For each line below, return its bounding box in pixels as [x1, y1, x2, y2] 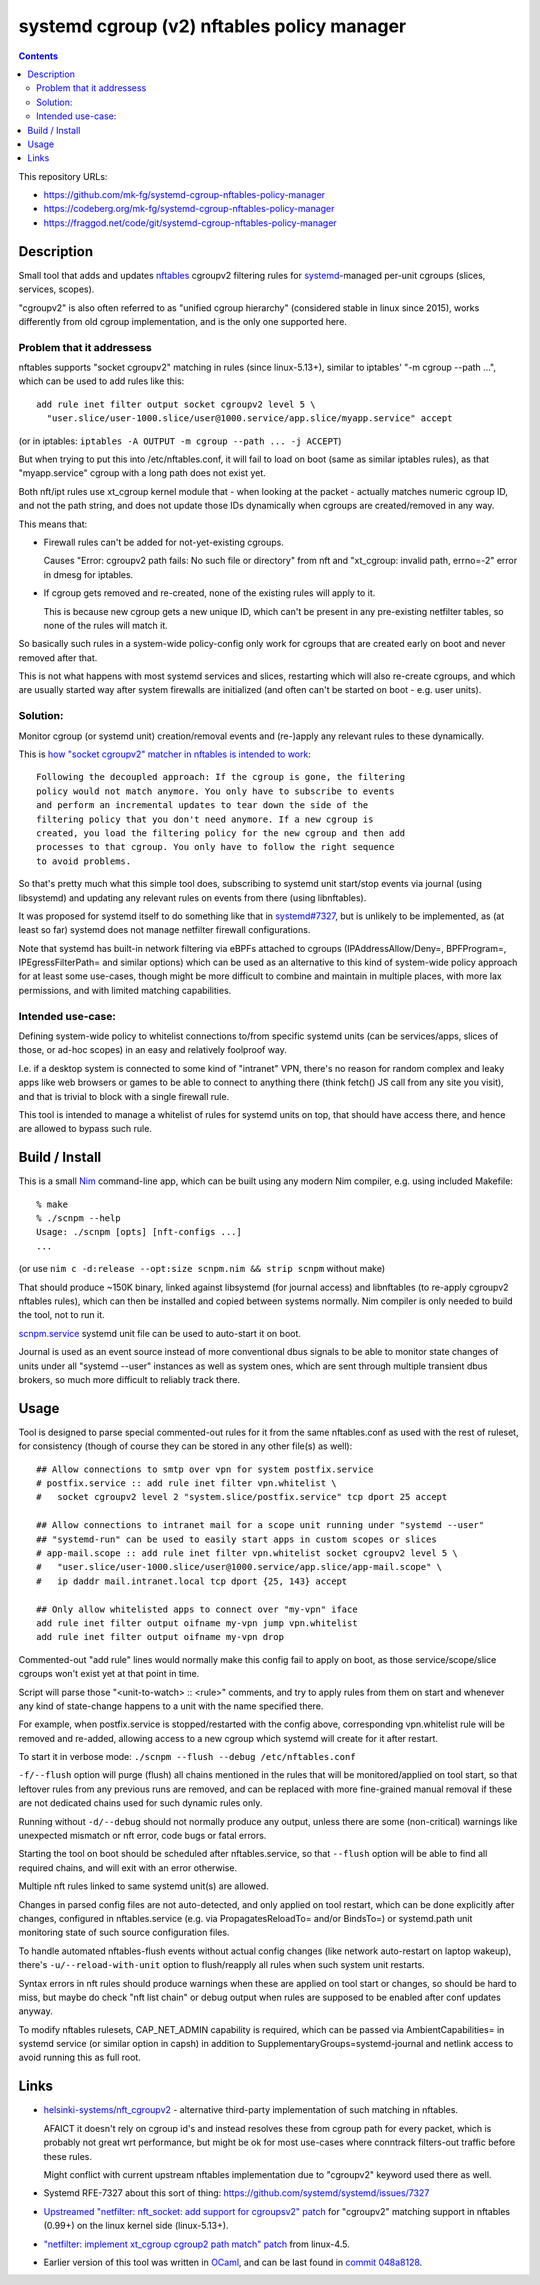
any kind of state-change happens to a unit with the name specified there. [18, 1700, 324, 1712]
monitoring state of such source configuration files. [18, 1926, 230, 1939]
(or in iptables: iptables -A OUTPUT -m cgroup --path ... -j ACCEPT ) [18, 435, 342, 447]
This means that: [18, 518, 88, 530]
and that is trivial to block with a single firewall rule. [18, 1090, 230, 1102]
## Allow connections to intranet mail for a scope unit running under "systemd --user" [36, 1520, 485, 1531]
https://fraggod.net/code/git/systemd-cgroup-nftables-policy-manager [43, 216, 337, 229]
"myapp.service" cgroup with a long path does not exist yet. [18, 467, 267, 479]
